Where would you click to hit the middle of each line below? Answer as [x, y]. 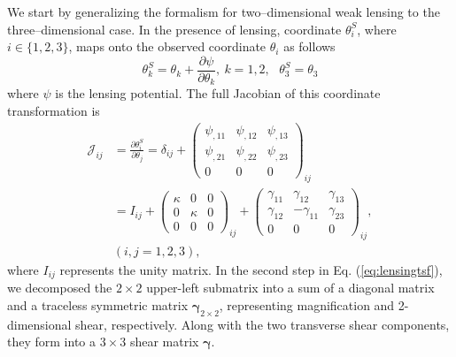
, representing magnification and [307, 304]
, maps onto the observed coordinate [167, 46]
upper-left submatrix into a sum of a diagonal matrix [290, 288]
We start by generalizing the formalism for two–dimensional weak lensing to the [224, 11]
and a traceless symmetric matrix [98, 304]
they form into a [51, 342]
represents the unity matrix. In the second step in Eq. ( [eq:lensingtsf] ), [251, 269]
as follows [309, 46]
